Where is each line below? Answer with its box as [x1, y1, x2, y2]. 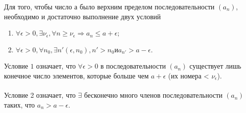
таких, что [4, 99, 35, 110]
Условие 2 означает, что [4, 90, 76, 100]
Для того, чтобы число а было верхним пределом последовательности [4, 1, 215, 11]
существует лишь [189, 61, 242, 71]
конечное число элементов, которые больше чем [4, 70, 149, 80]
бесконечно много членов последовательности [84, 90, 223, 100]
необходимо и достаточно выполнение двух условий [4, 11, 161, 21]
